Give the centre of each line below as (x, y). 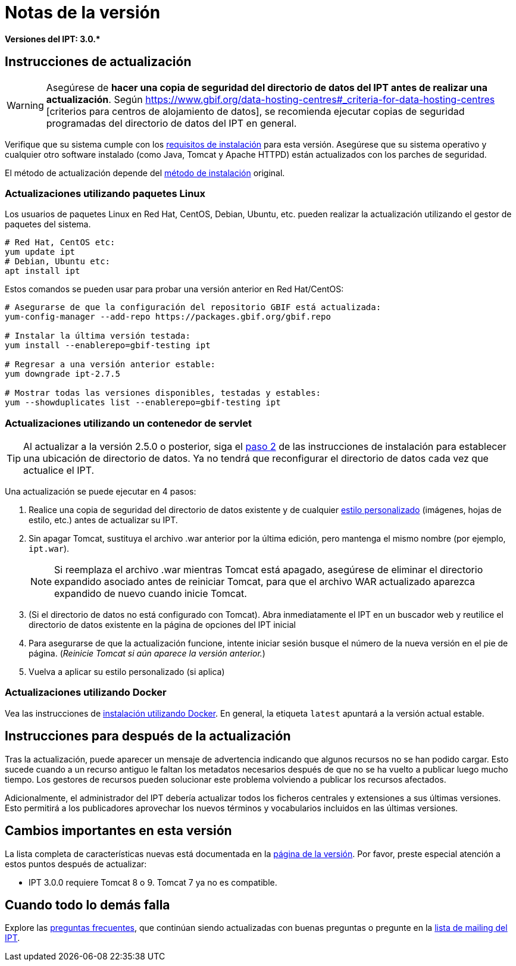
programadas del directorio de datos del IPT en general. (171, 123)
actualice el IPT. (59, 471)
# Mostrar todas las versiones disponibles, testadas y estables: (163, 393)
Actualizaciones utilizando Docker (86, 693)
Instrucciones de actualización (98, 62)
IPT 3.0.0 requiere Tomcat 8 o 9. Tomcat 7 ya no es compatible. (153, 882)
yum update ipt (40, 252)
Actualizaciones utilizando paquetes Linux (105, 193)
